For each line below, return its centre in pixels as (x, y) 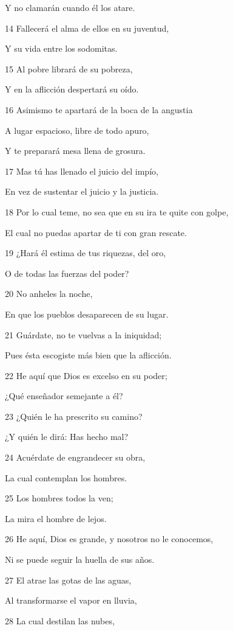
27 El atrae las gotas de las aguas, (68, 580)
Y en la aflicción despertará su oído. (72, 89)
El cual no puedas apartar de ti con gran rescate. (96, 232)
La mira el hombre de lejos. (56, 518)
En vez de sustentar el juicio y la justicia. (82, 191)
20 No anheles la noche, (49, 294)
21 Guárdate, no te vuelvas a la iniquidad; (83, 334)
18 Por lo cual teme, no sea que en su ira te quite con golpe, (117, 211)
